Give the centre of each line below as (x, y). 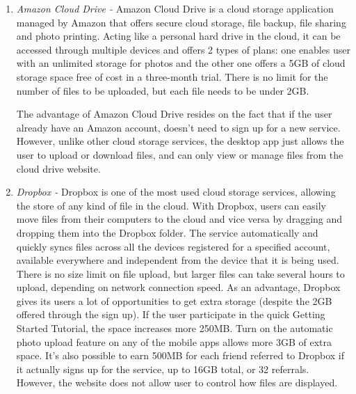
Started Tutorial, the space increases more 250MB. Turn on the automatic (175, 328)
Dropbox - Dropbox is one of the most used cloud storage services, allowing (176, 192)
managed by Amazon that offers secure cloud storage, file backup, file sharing (181, 22)
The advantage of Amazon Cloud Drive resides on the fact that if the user (174, 114)
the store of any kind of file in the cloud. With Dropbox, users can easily (171, 205)
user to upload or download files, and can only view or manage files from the (180, 154)
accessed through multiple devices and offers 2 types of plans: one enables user (183, 49)
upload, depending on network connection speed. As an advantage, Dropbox (178, 287)
